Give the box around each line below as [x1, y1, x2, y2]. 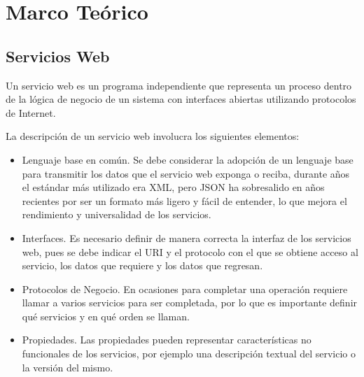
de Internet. [6, 105, 56, 120]
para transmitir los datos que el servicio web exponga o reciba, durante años [22, 166, 350, 180]
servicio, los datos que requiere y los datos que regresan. [22, 258, 263, 273]
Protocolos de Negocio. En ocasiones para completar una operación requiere [22, 281, 348, 296]
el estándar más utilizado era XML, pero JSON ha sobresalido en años [22, 180, 325, 194]
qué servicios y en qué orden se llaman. [22, 308, 190, 323]
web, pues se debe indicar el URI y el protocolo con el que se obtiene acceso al [22, 244, 358, 259]
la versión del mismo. [22, 360, 113, 374]
